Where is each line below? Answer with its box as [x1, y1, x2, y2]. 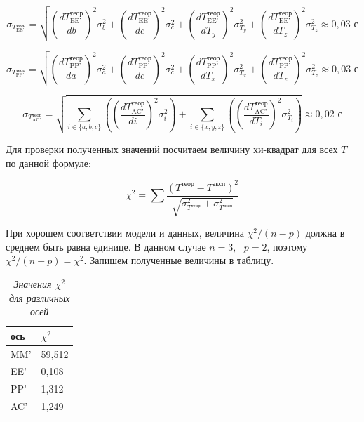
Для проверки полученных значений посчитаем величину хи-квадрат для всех [6, 142, 338, 157]
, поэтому [267, 239, 308, 253]
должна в [305, 225, 345, 240]
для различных [9, 290, 70, 305]
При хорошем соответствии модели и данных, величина [6, 225, 244, 240]
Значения [13, 276, 52, 291]
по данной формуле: [6, 155, 91, 170]
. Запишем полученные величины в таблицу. [83, 253, 274, 268]
